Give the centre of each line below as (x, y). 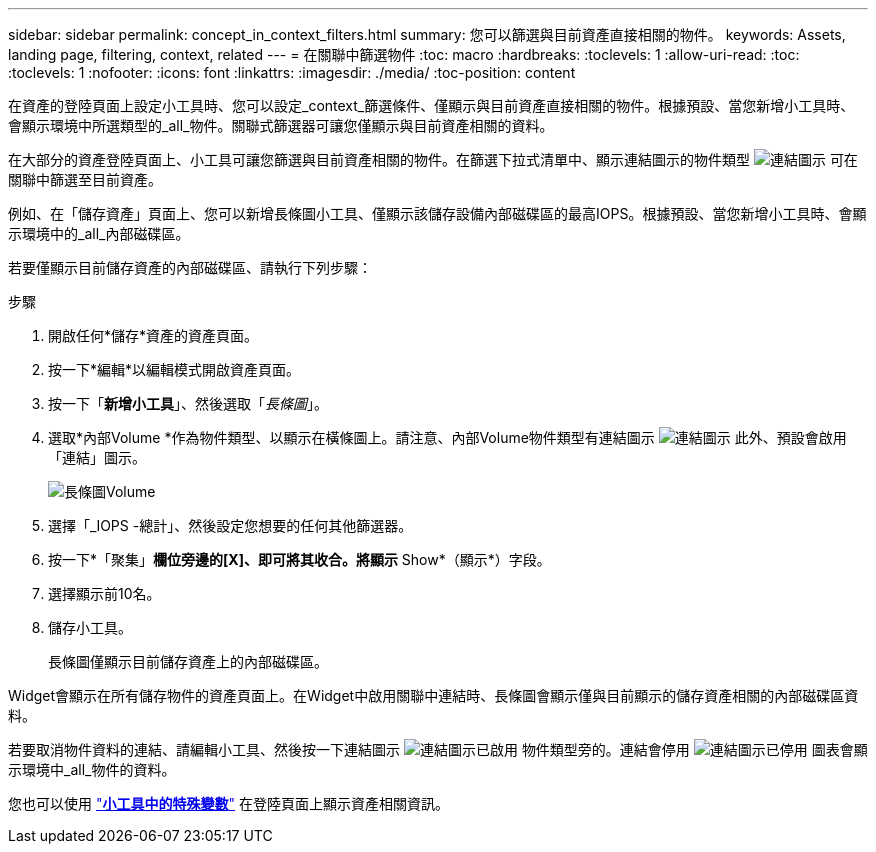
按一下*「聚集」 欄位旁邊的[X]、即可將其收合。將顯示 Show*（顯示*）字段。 (299, 559)
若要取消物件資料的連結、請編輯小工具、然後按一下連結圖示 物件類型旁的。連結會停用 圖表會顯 (438, 749)
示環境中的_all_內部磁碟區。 (99, 233)
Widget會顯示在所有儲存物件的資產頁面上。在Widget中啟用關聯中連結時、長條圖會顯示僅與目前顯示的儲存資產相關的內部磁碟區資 (433, 695)
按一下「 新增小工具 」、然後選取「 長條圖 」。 (188, 403)
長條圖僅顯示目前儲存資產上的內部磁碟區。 (188, 661)
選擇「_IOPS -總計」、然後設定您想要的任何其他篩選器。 (230, 525)
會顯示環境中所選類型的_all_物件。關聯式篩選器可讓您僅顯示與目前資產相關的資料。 (281, 125)
